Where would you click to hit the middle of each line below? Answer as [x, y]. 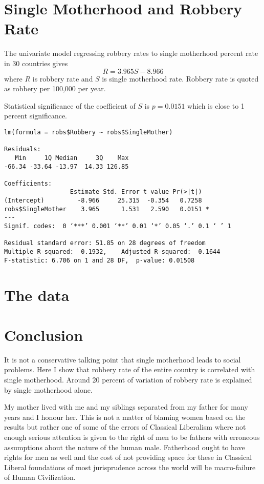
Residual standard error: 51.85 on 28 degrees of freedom [105, 243]
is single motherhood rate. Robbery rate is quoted [180, 78]
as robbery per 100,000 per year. [55, 88]
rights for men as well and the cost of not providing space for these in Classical [128, 457]
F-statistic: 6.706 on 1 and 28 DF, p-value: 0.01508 [100, 260]
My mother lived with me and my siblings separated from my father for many [126, 407]
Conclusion [44, 335]
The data [37, 295]
